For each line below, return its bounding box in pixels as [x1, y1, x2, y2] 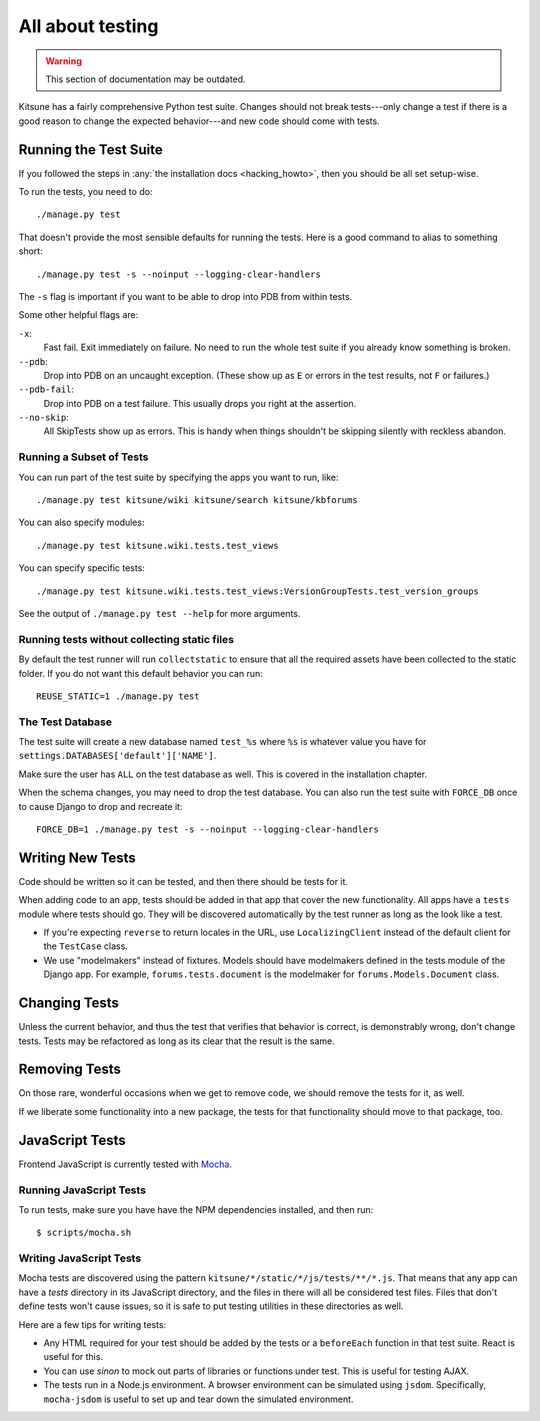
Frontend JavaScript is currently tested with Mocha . [18, 1158, 232, 1170]
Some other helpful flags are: [18, 309, 139, 321]
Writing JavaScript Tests [18, 1251, 142, 1265]
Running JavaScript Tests [18, 1183, 147, 1197]
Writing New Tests [18, 849, 137, 866]
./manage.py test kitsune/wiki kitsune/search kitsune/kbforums [36, 495, 359, 506]
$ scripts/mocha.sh [36, 1227, 132, 1239]
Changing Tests [18, 995, 120, 1012]
